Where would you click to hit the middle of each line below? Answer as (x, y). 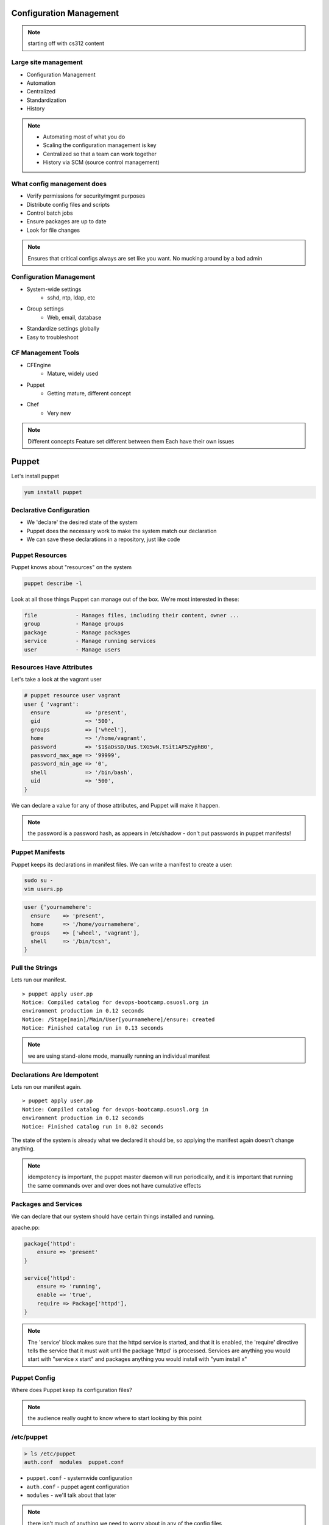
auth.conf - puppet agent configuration (78, 1487)
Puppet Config (33, 1378)
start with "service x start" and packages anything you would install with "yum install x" (137, 1359)
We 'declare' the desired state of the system (82, 522)
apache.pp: (26, 1228)
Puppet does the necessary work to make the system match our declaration (122, 531)
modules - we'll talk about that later (71, 1495)
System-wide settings (54, 289)
